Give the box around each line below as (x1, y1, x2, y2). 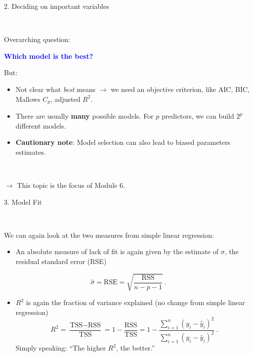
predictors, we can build (161, 111, 234, 121)
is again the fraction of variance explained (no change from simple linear (26, 297, 245, 308)
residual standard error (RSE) (15, 256, 107, 266)
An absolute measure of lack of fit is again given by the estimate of (15, 246, 218, 257)
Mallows (15, 93, 41, 104)
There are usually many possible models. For (15, 111, 154, 121)
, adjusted (50, 93, 81, 104)
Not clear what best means (15, 84, 96, 94)
